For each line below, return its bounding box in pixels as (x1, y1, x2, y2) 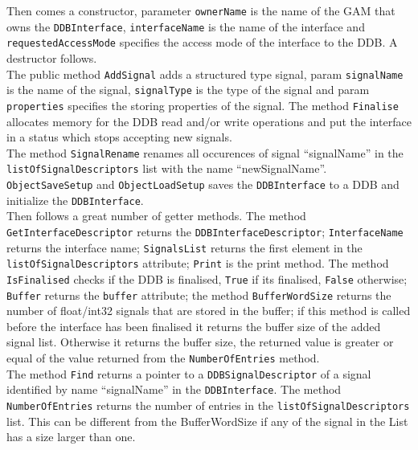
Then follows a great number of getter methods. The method (6, 207, 306, 224)
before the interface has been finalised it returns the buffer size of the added (6, 317, 381, 334)
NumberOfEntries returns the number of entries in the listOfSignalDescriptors (6, 396, 410, 413)
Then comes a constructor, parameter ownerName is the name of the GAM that (6, 2, 395, 18)
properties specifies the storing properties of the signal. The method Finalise (6, 96, 399, 113)
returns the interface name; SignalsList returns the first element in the (6, 239, 363, 256)
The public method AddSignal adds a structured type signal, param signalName (6, 65, 404, 82)
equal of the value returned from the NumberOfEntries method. (6, 350, 320, 366)
